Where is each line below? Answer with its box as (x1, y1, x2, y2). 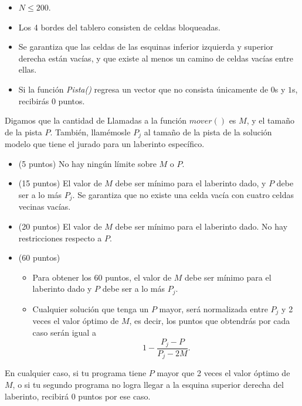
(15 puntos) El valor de (18, 177, 102, 189)
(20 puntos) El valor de (18, 220, 102, 233)
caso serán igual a (32, 326, 96, 338)
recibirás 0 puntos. (18, 94, 85, 107)
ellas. (18, 63, 37, 76)
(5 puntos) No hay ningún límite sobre (18, 157, 157, 169)
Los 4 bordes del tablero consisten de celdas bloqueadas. (18, 21, 220, 33)
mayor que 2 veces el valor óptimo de (157, 367, 290, 379)
